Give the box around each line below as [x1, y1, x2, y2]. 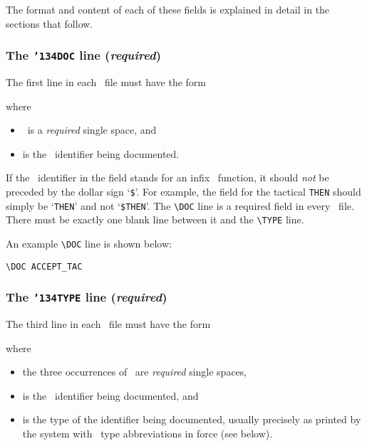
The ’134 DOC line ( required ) [6, 46, 162, 64]
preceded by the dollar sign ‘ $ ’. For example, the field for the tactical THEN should [6, 184, 361, 198]
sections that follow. [6, 16, 93, 31]
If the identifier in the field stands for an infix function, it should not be [6, 170, 329, 185]
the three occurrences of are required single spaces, [22, 364, 247, 379]
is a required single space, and [27, 122, 157, 137]
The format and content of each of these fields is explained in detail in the [6, 2, 330, 16]
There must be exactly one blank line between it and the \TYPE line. [6, 212, 304, 227]
